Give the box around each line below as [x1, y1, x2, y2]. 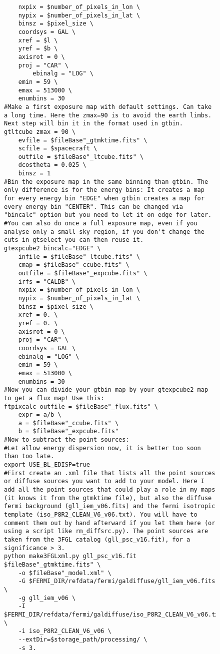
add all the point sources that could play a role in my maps [4, 486, 215, 494]
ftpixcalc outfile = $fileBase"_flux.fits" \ [4, 403, 158, 410]
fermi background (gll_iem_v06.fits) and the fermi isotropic [4, 503, 215, 510]
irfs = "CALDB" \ [18, 278, 76, 285]
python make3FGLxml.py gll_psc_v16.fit [4, 553, 136, 560]
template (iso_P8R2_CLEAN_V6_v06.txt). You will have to [4, 511, 197, 519]
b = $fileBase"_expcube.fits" [18, 428, 119, 435]
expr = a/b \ [18, 411, 61, 419]
